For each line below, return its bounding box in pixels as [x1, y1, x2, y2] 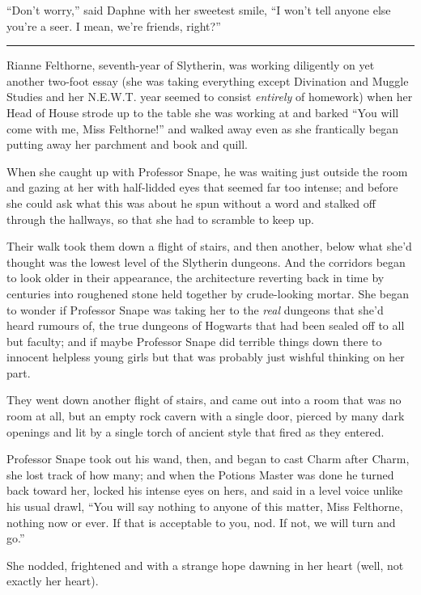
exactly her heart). [6, 572, 99, 589]
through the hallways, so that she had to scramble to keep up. [6, 210, 314, 227]
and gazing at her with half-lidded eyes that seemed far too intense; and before [6, 179, 398, 196]
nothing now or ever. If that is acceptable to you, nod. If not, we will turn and [6, 513, 396, 530]
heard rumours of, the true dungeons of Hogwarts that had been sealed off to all [6, 317, 405, 334]
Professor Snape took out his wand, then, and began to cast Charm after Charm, [6, 450, 410, 467]
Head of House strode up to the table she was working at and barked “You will [6, 103, 399, 120]
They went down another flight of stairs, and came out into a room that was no [6, 391, 402, 408]
